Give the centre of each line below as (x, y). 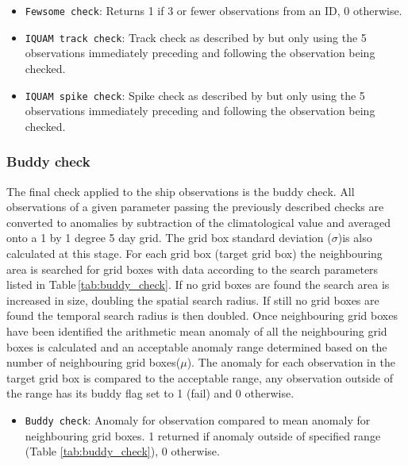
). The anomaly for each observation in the (291, 362)
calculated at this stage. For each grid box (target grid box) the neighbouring (194, 253)
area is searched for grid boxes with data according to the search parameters (192, 269)
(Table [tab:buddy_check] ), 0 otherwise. (122, 451)
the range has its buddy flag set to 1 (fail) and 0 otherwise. (150, 393)
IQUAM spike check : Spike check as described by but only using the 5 (195, 95)
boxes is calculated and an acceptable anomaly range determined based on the (197, 346)
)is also (355, 238)
